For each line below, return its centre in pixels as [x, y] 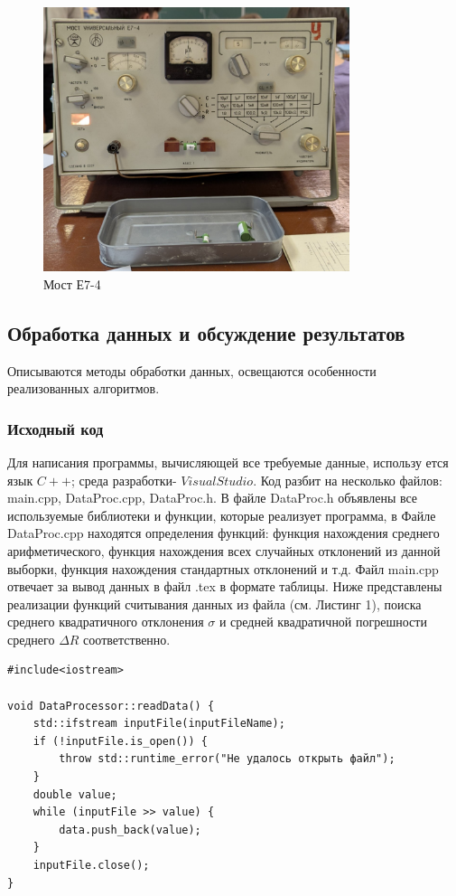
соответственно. [127, 639]
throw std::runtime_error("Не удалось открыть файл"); [227, 759]
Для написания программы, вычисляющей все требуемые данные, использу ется [228, 462]
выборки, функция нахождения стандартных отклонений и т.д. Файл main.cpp [223, 568]
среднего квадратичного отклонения [106, 622]
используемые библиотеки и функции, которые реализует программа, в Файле [222, 515]
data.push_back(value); [130, 830]
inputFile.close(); [91, 865]
